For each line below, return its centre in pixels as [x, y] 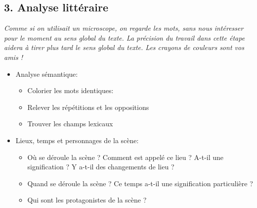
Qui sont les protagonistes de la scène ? [87, 200]
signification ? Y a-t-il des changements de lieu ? [101, 167]
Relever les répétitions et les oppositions [88, 107]
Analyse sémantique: [47, 74]
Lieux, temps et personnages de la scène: [77, 140]
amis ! [13, 57]
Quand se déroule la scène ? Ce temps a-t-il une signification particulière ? [140, 183]
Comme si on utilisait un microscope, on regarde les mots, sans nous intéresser [124, 28]
